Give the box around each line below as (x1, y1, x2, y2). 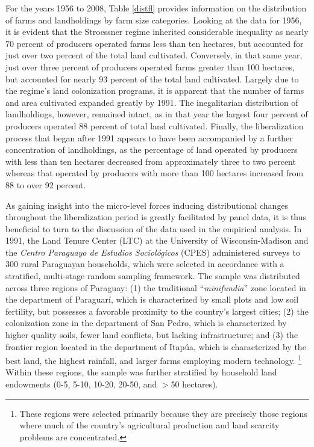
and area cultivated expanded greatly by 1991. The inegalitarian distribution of (5, 96, 298, 108)
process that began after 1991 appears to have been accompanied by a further (5, 131, 293, 144)
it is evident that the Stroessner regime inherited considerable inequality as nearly (5, 25, 309, 38)
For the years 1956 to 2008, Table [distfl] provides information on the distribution (5, 2, 307, 14)
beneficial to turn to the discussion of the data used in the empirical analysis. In (5, 222, 302, 235)
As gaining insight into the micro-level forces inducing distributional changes (5, 199, 289, 211)
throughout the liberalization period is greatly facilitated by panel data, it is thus (5, 211, 307, 223)
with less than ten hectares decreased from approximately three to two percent (5, 155, 296, 167)
